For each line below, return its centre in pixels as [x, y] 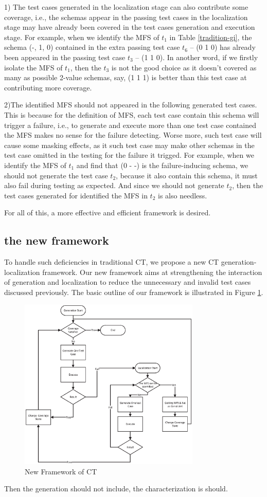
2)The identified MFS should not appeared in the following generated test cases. [131, 105]
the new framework [57, 240]
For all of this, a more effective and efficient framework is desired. [108, 213]
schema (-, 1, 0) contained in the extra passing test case [92, 47]
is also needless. [183, 195]
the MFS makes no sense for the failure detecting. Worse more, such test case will [133, 135]
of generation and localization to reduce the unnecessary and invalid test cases [128, 282]
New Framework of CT [61, 471]
